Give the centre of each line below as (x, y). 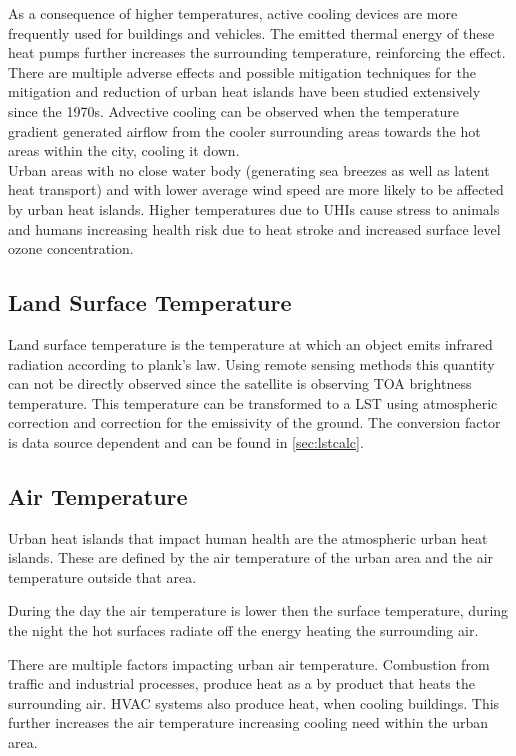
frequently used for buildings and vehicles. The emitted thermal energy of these (251, 32)
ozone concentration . (71, 248)
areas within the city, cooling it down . (124, 150)
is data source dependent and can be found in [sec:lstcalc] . (186, 441)
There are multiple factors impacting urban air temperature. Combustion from (249, 663)
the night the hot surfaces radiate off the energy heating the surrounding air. (243, 630)
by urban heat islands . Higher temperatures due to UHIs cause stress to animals (254, 208)
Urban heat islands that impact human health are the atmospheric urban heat (248, 537)
